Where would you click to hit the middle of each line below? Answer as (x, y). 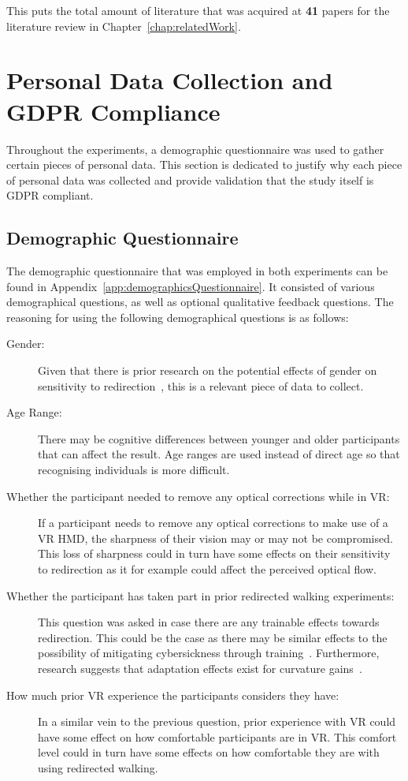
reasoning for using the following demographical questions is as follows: (178, 317)
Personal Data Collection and (170, 80)
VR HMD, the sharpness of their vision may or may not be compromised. (215, 538)
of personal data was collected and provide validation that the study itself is (190, 179)
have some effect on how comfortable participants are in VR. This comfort (217, 736)
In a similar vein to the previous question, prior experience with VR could (217, 721)
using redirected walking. (98, 767)
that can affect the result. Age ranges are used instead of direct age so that (219, 454)
